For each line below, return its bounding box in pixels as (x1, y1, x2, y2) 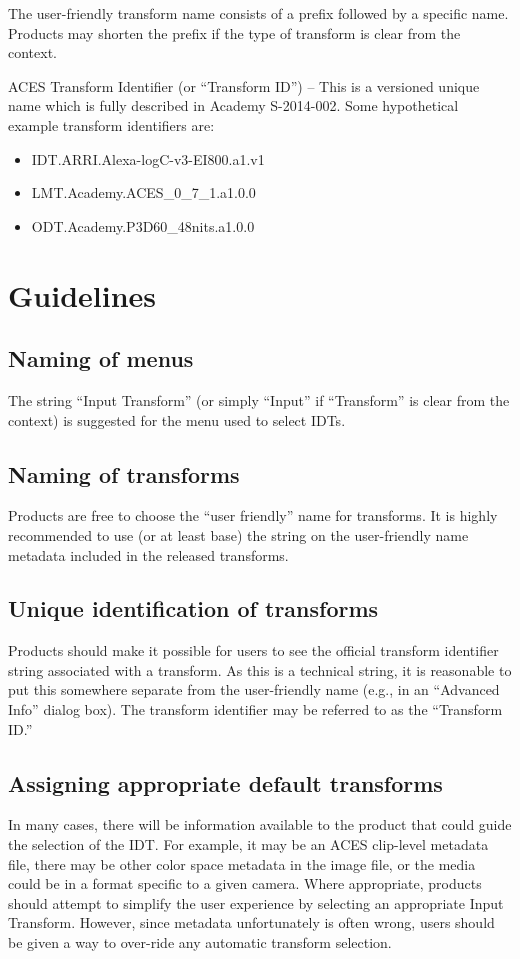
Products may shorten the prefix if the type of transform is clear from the (8, 22, 461, 43)
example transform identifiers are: (8, 114, 215, 135)
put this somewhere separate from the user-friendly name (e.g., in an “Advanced (8, 679, 500, 700)
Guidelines (8, 274, 157, 315)
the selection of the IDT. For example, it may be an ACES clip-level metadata (8, 834, 489, 855)
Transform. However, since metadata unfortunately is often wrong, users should (8, 912, 495, 933)
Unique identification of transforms (8, 593, 379, 624)
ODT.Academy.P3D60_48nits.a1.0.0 (31, 215, 255, 236)
